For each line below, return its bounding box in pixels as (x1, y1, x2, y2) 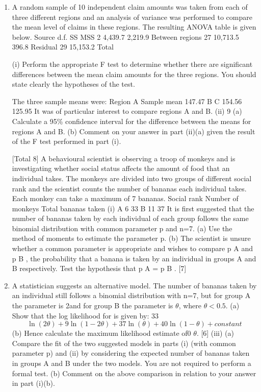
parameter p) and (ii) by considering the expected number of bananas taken (12, 348, 250, 358)
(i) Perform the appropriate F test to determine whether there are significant (12, 58, 253, 69)
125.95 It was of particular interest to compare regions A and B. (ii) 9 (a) (12, 106, 242, 116)
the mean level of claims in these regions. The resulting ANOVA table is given (12, 21, 256, 32)
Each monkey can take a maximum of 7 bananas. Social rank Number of (12, 193, 239, 204)
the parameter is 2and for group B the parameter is (12, 300, 173, 311)
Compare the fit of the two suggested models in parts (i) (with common (12, 337, 236, 348)
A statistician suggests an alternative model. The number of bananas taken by (12, 280, 257, 290)
